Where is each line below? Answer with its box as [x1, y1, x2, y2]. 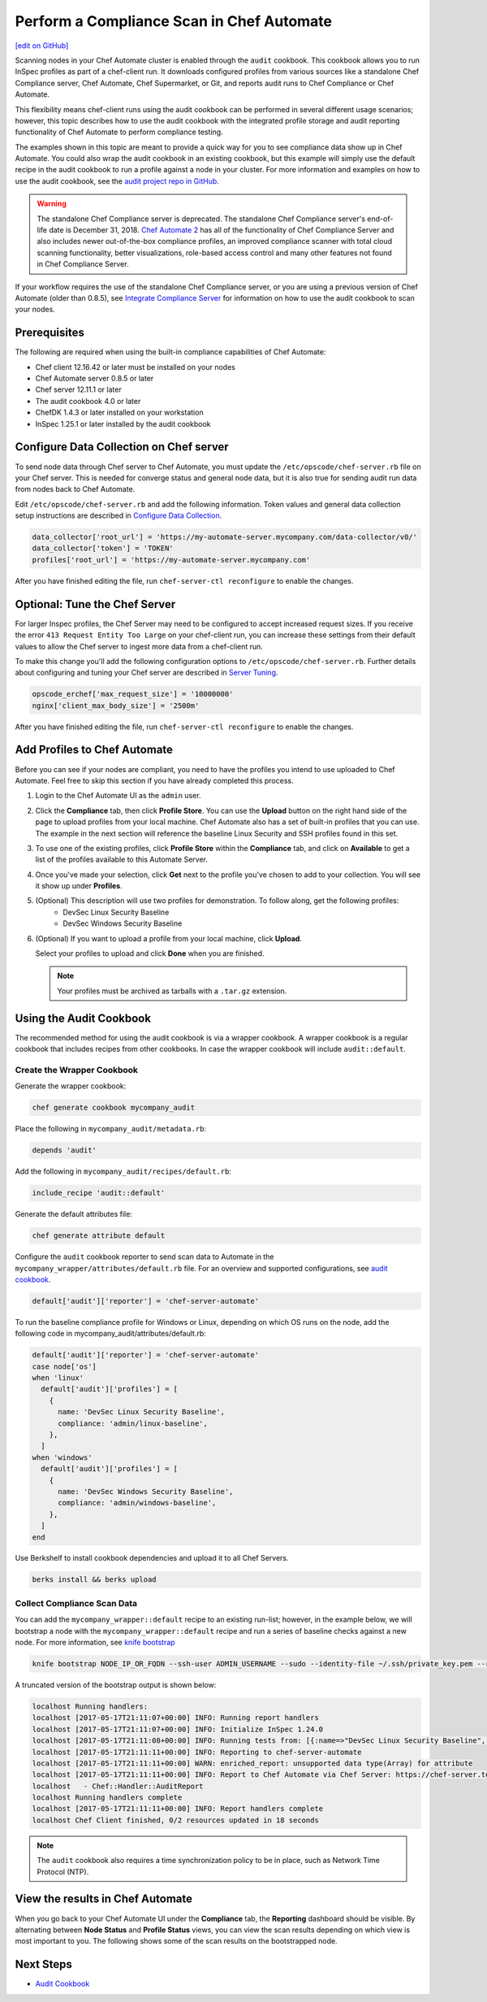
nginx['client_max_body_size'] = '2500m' [32, 701, 200, 710]
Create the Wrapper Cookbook [15, 1064, 138, 1075]
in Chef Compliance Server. [37, 259, 129, 269]
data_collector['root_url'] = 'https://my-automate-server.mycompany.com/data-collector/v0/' [32, 532, 418, 542]
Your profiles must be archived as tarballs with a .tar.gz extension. [57, 986, 287, 996]
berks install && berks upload [32, 1575, 157, 1584]
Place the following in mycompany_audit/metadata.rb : [15, 1124, 207, 1134]
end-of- [366, 214, 394, 224]
